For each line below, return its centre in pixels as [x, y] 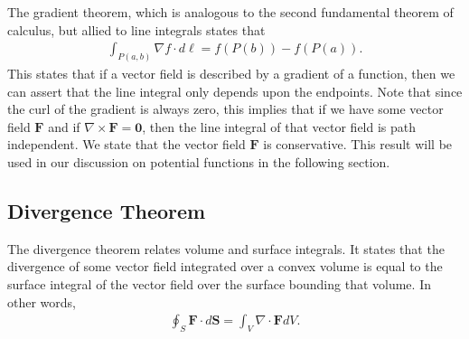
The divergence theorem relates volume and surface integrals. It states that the [226, 248]
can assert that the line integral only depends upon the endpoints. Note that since [235, 91]
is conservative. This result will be [358, 144]
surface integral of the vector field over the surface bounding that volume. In [219, 284]
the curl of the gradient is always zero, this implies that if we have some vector [225, 109]
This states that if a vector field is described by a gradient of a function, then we [231, 74]
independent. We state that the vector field [127, 144]
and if [64, 126]
